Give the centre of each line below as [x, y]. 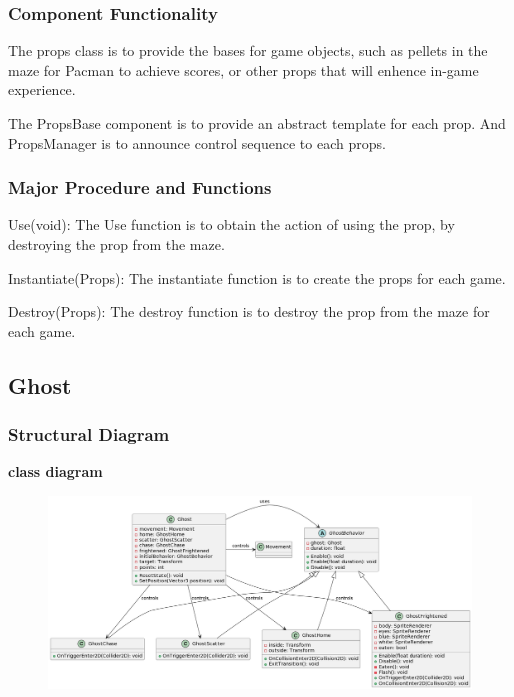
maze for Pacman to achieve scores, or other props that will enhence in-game [243, 69]
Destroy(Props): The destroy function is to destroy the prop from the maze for [249, 311]
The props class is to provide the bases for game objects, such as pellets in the [248, 50]
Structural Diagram [89, 434]
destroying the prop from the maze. [116, 244]
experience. [42, 89]
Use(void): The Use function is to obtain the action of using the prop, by [231, 224]
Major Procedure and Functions [140, 187]
